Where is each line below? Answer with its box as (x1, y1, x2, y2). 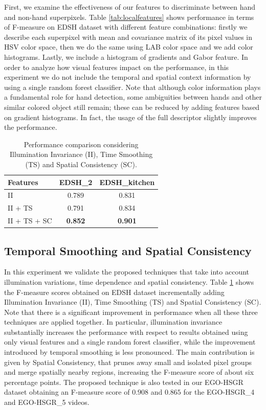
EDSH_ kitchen (99, 176, 155, 187)
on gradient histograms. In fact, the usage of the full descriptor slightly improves (4, 111, 257, 122)
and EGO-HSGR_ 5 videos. (4, 397, 90, 407)
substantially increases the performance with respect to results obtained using (4, 326, 248, 337)
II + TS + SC (8, 215, 52, 226)
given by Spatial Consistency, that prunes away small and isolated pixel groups (4, 356, 252, 367)
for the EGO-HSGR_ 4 (183, 386, 255, 397)
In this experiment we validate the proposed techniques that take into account (4, 266, 250, 277)
